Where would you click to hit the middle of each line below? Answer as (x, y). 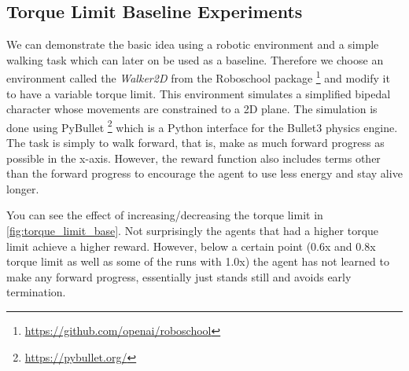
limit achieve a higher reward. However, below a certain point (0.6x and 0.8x (191, 246)
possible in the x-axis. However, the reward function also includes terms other (193, 158)
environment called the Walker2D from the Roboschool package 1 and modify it (198, 77)
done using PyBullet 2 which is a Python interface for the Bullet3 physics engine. (202, 126)
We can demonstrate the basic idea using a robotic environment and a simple (193, 44)
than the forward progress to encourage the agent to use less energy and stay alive (204, 173)
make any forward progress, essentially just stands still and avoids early (179, 276)
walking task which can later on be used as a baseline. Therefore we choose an (195, 59)
